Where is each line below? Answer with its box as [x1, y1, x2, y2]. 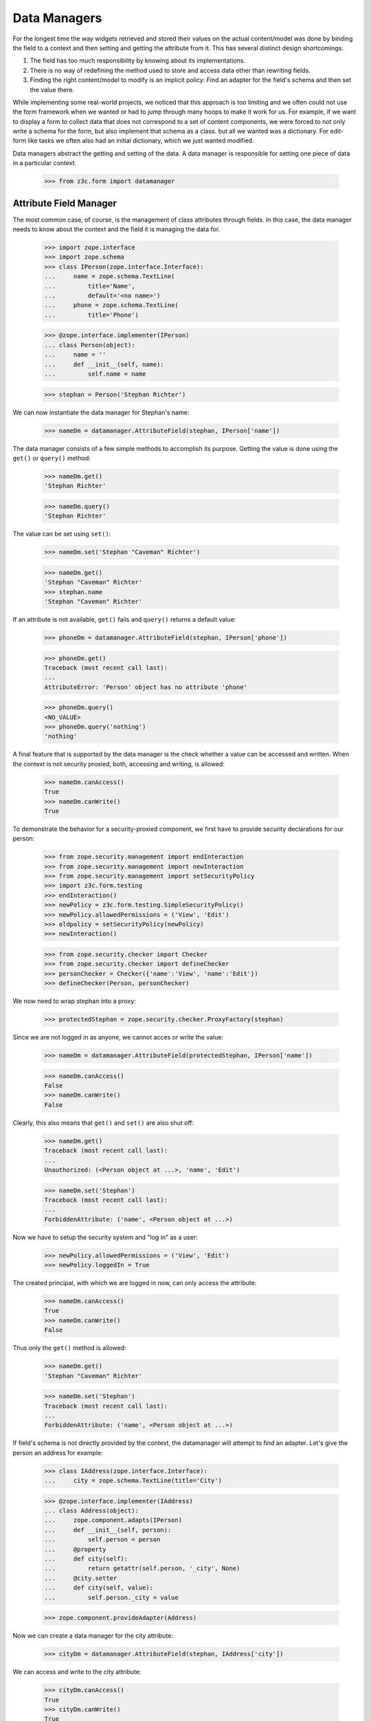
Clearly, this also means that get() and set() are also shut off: [12, 1119, 194, 1127]
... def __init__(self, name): [44, 360, 164, 368]
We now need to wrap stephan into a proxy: [12, 997, 137, 1005]
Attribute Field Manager [12, 197, 117, 209]
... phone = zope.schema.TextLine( [44, 302, 179, 309]
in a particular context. [12, 159, 77, 167]
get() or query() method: [12, 454, 91, 462]
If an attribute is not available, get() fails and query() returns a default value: [12, 615, 236, 623]
